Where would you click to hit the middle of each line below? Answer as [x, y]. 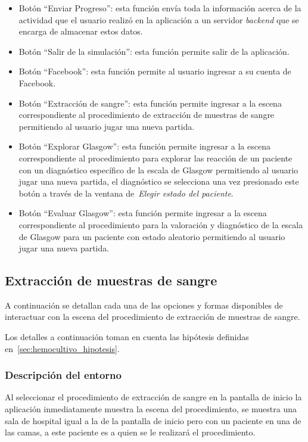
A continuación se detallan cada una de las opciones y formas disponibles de [144, 305]
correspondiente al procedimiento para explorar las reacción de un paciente [155, 158]
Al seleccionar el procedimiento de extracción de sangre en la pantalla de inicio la [153, 397]
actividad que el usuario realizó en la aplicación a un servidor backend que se [159, 19]
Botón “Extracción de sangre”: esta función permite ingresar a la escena [150, 103]
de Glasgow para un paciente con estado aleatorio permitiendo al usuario [152, 236]
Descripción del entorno [63, 375]
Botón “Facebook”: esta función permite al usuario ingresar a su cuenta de [155, 71]
